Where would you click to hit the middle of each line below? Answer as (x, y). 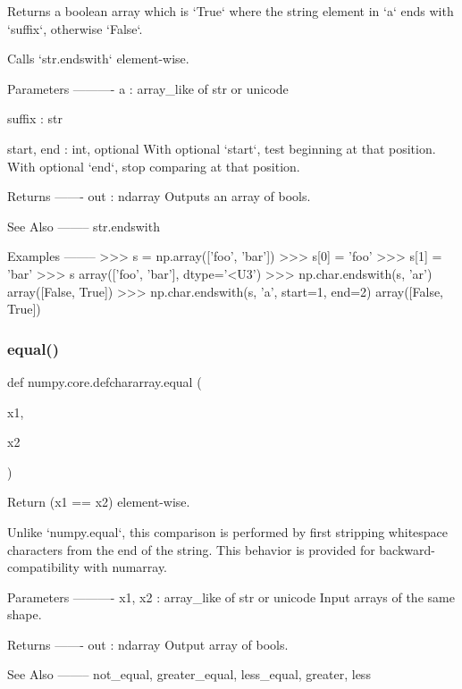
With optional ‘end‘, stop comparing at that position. (154, 166)
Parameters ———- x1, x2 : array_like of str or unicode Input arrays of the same (231, 597)
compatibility (43, 567)
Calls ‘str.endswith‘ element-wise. (98, 59)
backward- (407, 549)
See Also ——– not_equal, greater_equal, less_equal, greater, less (189, 674)
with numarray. (126, 567)
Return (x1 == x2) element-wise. (99, 502)
